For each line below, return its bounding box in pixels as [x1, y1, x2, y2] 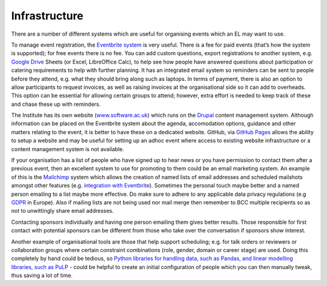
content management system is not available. [11, 145, 124, 152]
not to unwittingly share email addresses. [11, 207, 114, 215]
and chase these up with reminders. [11, 100, 101, 108]
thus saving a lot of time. [11, 272, 73, 279]
